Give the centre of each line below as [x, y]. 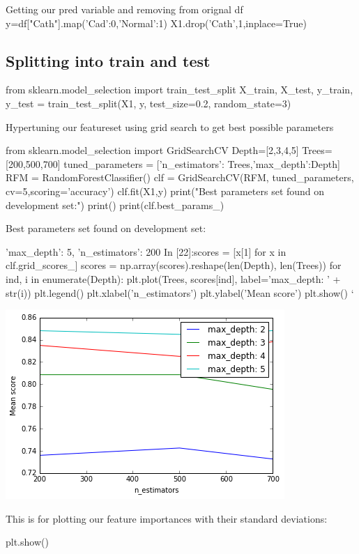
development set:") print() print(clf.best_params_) [115, 205]
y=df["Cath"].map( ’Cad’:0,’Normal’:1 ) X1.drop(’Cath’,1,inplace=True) [156, 23]
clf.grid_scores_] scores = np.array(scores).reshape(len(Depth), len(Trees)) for [174, 265]
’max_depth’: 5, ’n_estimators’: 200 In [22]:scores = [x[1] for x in [146, 251]
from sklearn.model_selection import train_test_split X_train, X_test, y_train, [179, 90]
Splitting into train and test [108, 60]
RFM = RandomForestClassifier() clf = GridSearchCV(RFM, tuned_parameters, [180, 177]
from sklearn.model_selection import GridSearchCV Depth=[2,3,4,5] [152, 150]
